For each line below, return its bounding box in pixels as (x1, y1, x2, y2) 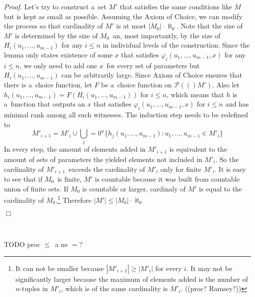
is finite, (57, 173, 82, 184)
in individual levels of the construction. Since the (102, 40, 250, 50)
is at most (116, 21, 146, 31)
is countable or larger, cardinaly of (82, 183, 186, 193)
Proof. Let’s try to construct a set (4, 1, 106, 11)
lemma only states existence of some (4, 49, 113, 59)
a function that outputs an (4, 99, 85, 109)
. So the (215, 154, 239, 164)
